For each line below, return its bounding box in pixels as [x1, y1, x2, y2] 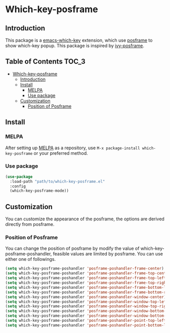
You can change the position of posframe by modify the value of [5, 245, 140, 252]
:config [10, 184, 26, 189]
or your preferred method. [33, 150, 89, 156]
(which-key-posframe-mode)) [10, 188, 69, 193]
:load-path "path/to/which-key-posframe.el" [10, 179, 105, 184]
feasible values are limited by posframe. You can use [53, 251, 163, 257]
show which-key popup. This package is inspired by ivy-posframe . [5, 43, 145, 49]
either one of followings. [5, 256, 56, 262]
